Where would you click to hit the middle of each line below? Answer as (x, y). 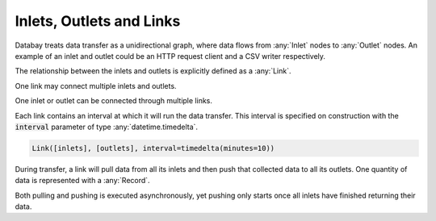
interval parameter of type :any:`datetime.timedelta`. (106, 127)
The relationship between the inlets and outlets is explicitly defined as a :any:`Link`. (153, 71)
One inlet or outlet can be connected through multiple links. (114, 101)
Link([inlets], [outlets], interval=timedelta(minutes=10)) (153, 148)
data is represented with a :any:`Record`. (82, 181)
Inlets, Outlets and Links (98, 21)
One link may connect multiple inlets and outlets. (96, 85)
